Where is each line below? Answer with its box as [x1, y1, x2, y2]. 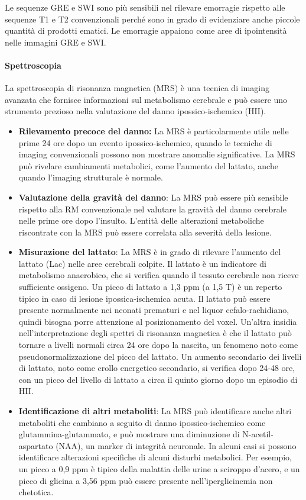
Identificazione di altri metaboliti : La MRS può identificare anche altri [18, 405, 292, 417]
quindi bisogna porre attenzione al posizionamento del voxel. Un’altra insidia [18, 315, 297, 327]
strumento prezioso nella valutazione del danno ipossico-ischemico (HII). [5, 105, 266, 117]
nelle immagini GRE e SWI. [5, 36, 106, 48]
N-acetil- [242, 428, 274, 440]
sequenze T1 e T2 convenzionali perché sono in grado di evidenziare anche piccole [5, 12, 300, 25]
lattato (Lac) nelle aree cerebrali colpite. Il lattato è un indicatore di [18, 257, 266, 269]
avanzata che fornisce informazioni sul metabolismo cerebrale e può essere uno [5, 93, 288, 105]
